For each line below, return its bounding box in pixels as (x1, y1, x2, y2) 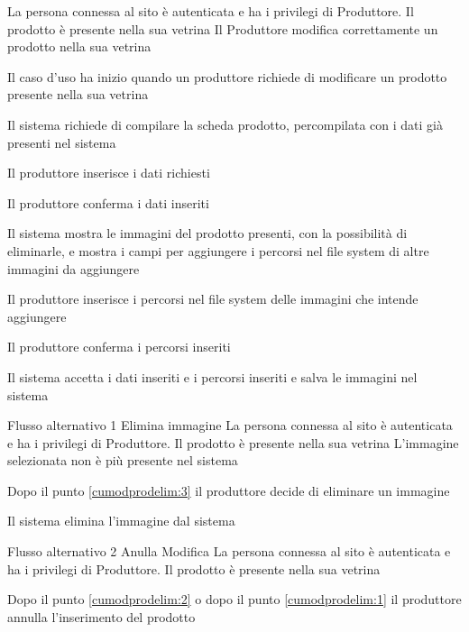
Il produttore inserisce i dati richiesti (7, 163, 210, 182)
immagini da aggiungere (7, 259, 140, 278)
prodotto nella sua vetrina (7, 37, 152, 56)
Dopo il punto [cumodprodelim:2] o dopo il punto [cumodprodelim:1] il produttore (7, 590, 462, 609)
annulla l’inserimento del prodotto (7, 607, 196, 626)
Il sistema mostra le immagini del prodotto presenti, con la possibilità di (7, 224, 408, 243)
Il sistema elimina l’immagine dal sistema (7, 511, 235, 530)
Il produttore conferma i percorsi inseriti (7, 337, 231, 356)
